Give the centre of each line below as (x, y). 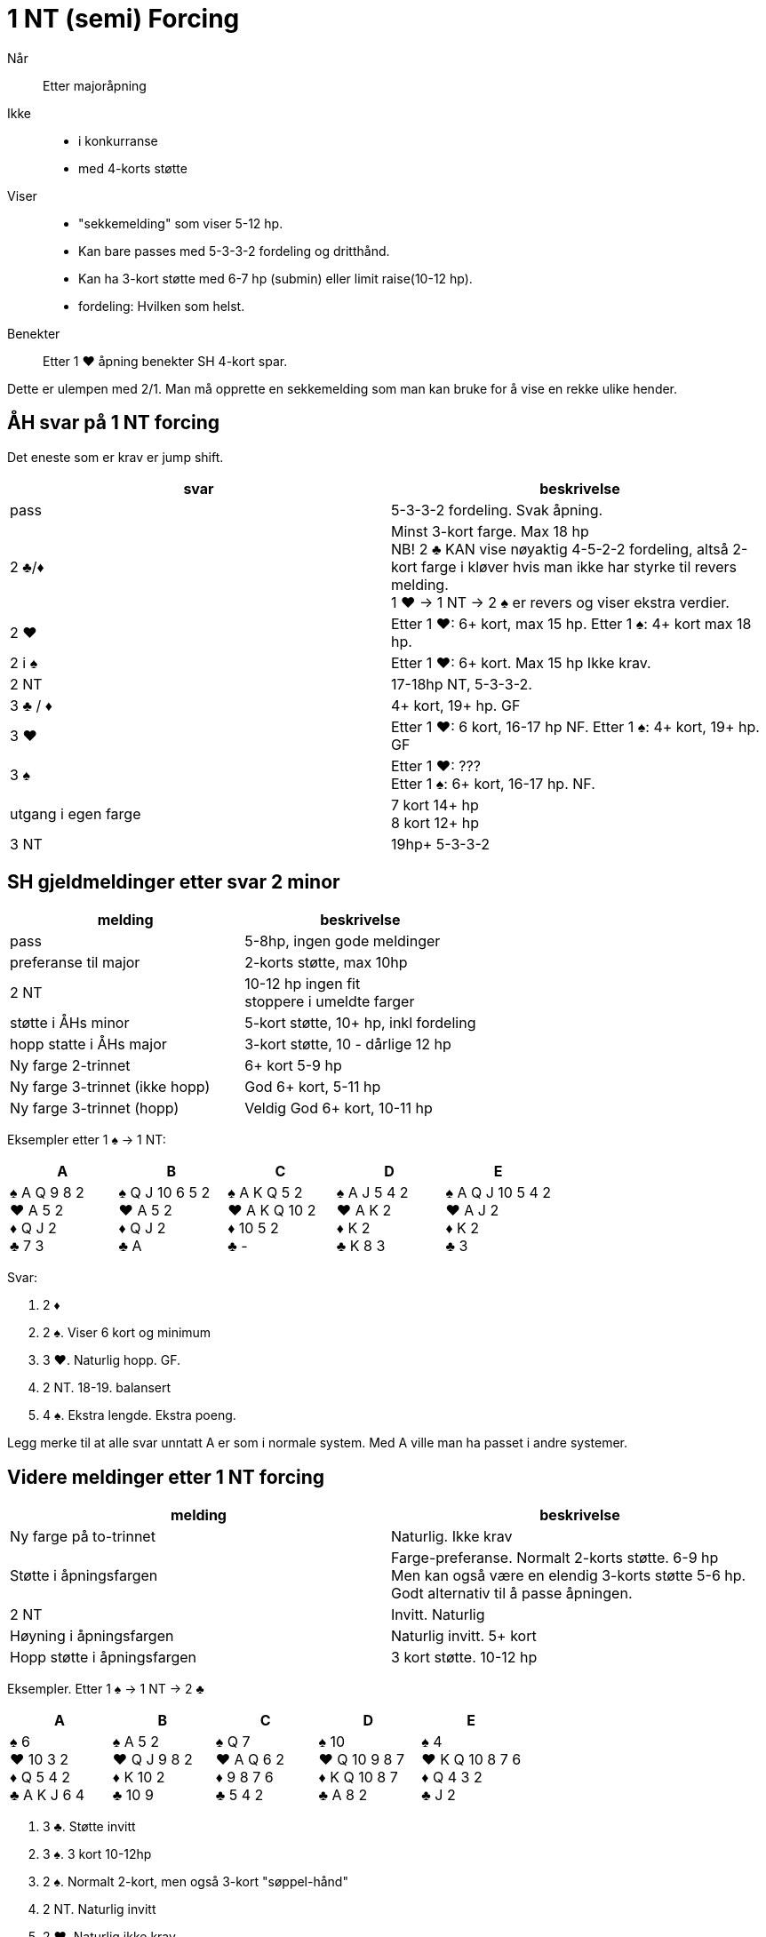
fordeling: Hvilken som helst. (162, 306)
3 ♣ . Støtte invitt (89, 1827)
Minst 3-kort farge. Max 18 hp (490, 531)
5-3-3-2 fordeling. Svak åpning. (497, 510)
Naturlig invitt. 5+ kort (464, 1636)
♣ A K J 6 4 (48, 1795)
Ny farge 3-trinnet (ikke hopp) (110, 1087)
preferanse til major (75, 963)
